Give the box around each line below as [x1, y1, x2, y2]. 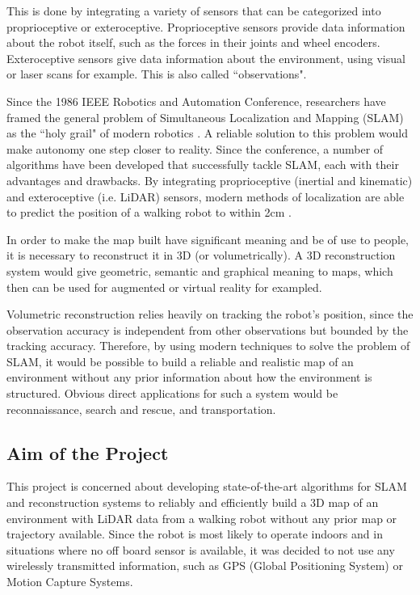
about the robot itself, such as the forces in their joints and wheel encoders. [6, 34, 380, 51]
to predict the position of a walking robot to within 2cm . [6, 204, 292, 221]
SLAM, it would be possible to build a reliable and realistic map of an [6, 352, 354, 369]
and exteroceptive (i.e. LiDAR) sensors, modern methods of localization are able [6, 188, 405, 205]
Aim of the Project [6, 440, 169, 465]
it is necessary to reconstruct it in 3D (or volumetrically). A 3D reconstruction [6, 247, 396, 264]
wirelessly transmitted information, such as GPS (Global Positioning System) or [6, 557, 403, 574]
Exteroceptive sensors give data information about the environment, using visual [6, 49, 405, 66]
